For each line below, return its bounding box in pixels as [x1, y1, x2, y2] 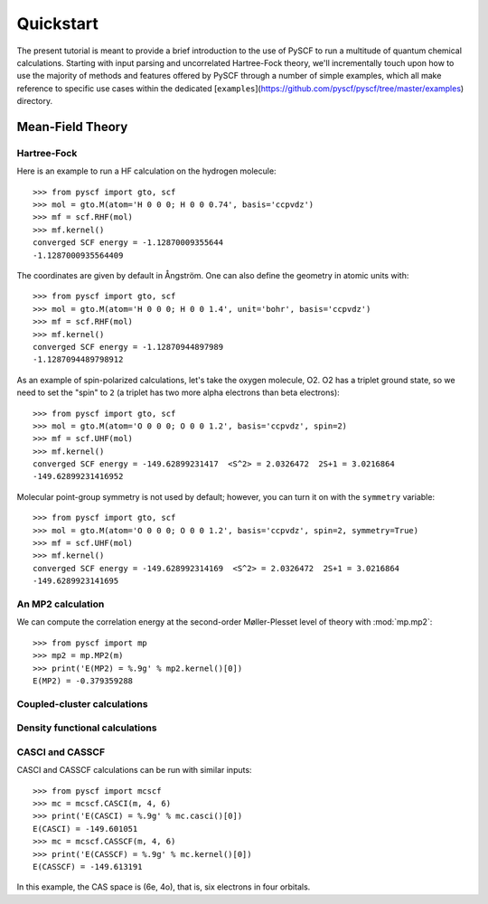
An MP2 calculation [16, 598, 105, 610]
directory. [16, 96, 53, 107]
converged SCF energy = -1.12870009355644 [33, 238, 224, 248]
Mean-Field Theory [16, 118, 128, 135]
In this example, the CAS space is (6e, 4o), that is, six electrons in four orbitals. [16, 881, 311, 892]
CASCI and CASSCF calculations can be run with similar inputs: [16, 765, 252, 776]
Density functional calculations [16, 721, 157, 734]
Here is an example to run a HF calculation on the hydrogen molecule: [16, 165, 277, 176]
